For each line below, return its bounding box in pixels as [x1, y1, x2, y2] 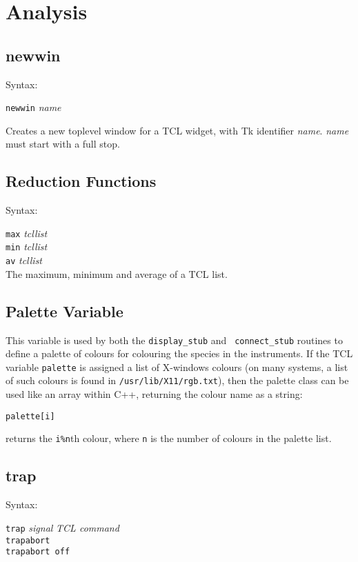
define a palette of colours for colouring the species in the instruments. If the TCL [6, 346, 353, 361]
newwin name [6, 100, 61, 114]
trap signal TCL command [6, 520, 119, 534]
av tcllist [6, 253, 43, 268]
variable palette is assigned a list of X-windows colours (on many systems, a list [6, 359, 348, 374]
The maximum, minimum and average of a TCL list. [6, 266, 228, 281]
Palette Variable [6, 300, 123, 321]
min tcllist [6, 239, 48, 254]
